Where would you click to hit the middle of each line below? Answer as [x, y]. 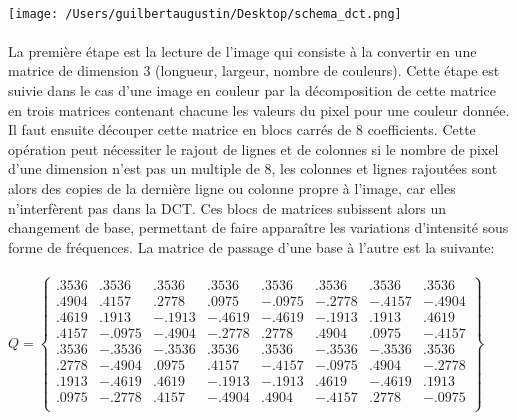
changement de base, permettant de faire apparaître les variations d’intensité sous [258, 227]
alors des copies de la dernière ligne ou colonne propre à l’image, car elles [232, 188]
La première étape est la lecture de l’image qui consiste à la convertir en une [242, 50]
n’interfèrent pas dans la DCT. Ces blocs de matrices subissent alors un [227, 207]
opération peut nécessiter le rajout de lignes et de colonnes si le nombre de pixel [253, 148]
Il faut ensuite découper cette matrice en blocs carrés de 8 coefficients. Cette [242, 129]
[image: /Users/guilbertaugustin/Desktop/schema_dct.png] [205, 13]
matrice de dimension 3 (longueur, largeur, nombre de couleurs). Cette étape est [254, 70]
